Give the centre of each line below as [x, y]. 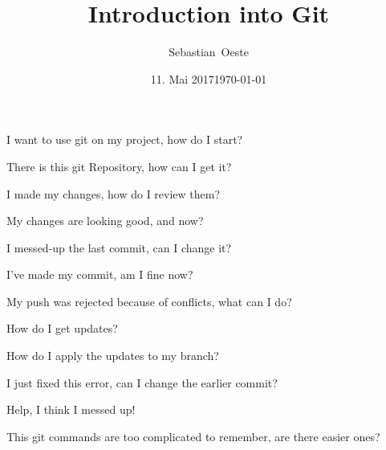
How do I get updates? [62, 328]
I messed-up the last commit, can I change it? [119, 247]
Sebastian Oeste [209, 52]
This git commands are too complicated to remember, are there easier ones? [193, 436]
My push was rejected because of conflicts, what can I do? [149, 301]
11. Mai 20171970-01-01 [209, 78]
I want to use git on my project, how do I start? [125, 139]
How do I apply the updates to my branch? [113, 356]
